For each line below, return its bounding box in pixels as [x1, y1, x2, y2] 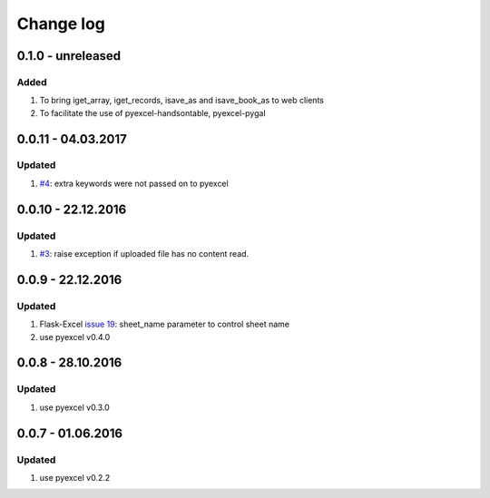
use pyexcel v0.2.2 [39, 472, 111, 483]
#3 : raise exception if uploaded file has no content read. [39, 249, 250, 259]
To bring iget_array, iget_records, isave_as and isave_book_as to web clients [39, 95, 324, 106]
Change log [16, 14, 106, 34]
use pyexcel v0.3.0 [39, 402, 111, 413]
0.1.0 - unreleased [16, 48, 122, 63]
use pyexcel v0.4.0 [39, 331, 111, 342]
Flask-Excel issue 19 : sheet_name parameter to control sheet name [39, 318, 290, 330]
